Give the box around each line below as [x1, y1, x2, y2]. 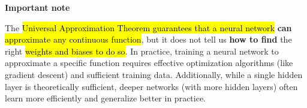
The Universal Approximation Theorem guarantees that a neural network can [5, 21, 292, 34]
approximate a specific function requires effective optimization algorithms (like [5, 56, 293, 69]
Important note [5, 1, 70, 13]
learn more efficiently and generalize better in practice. [5, 92, 206, 104]
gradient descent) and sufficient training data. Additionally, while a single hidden [5, 68, 303, 80]
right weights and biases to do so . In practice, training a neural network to [5, 44, 279, 57]
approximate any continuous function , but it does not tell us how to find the [5, 33, 292, 46]
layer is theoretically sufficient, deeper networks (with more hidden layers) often [5, 80, 298, 92]
